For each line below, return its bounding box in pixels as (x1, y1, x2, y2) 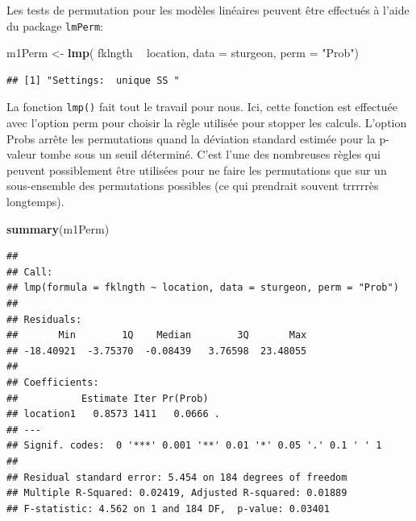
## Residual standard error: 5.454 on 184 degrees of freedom (6, 471, 347, 483)
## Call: (6, 266, 53, 278)
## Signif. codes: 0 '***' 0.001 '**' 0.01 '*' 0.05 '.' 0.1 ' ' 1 (6, 440, 382, 452)
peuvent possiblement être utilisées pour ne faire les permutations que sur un (6, 161, 387, 178)
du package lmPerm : (6, 17, 103, 34)
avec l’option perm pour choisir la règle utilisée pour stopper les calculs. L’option (6, 114, 407, 131)
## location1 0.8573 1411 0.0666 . (6, 408, 220, 420)
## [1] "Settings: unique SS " (6, 74, 180, 86)
